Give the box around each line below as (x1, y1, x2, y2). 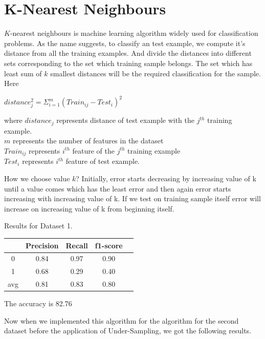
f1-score (95, 240, 123, 250)
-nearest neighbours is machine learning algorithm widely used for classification (10, 28, 258, 38)
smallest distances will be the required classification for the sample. (50, 68, 261, 78)
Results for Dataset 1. (4, 220, 73, 231)
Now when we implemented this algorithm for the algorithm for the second (4, 315, 239, 326)
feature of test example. (65, 156, 140, 166)
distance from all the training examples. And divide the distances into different (4, 48, 252, 58)
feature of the (72, 145, 115, 156)
